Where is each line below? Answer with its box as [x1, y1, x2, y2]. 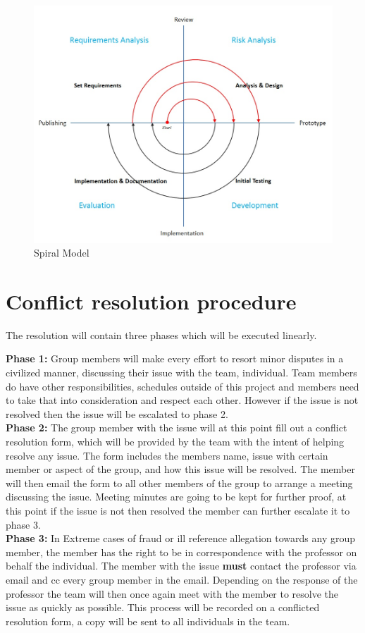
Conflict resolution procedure [6, 286, 297, 315]
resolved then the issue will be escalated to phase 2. [6, 406, 228, 421]
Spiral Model [34, 245, 89, 260]
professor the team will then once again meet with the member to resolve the [6, 586, 339, 601]
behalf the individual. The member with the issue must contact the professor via [6, 558, 357, 573]
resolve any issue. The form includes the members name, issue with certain [6, 448, 328, 462]
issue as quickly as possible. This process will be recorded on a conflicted [6, 600, 320, 615]
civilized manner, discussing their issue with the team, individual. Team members [6, 365, 357, 380]
